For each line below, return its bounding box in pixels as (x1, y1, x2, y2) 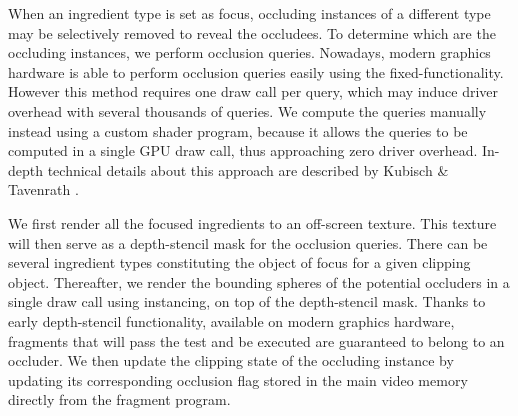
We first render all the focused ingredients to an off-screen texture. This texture (8, 212, 497, 233)
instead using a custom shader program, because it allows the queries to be (8, 120, 468, 141)
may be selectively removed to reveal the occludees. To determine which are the (8, 22, 496, 43)
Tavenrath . (8, 179, 79, 200)
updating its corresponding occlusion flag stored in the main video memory (8, 369, 468, 390)
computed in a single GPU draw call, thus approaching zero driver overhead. (8, 140, 478, 161)
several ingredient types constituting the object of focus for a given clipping (8, 252, 471, 273)
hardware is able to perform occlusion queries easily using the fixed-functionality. (8, 61, 504, 82)
